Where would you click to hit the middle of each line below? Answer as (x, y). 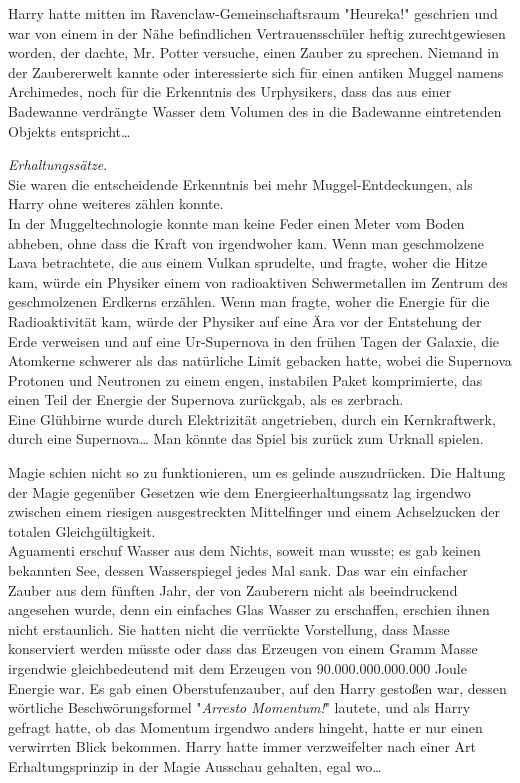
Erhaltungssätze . (58, 164)
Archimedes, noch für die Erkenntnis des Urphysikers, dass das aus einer (230, 91)
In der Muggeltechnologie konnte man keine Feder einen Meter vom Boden (236, 222)
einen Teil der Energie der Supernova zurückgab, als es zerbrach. (206, 399)
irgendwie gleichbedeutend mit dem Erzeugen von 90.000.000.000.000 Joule (237, 668)
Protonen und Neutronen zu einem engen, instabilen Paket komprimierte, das (245, 379)
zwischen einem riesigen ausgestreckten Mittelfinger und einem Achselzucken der (254, 511)
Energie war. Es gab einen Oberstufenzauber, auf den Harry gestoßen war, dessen (257, 687)
